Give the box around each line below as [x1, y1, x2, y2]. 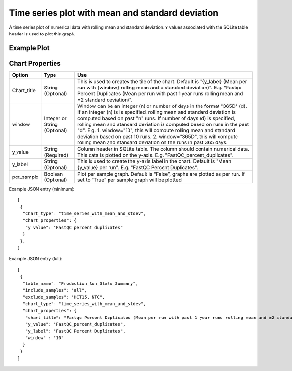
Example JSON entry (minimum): [9, 186, 75, 192]
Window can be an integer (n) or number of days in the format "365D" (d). [77, 103, 247, 109]
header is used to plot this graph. [9, 31, 75, 36]
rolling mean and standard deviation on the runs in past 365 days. [77, 139, 228, 146]
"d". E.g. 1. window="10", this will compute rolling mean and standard [77, 127, 236, 134]
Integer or [44, 115, 67, 122]
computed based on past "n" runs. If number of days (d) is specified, [77, 115, 236, 122]
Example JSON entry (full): [9, 256, 63, 262]
